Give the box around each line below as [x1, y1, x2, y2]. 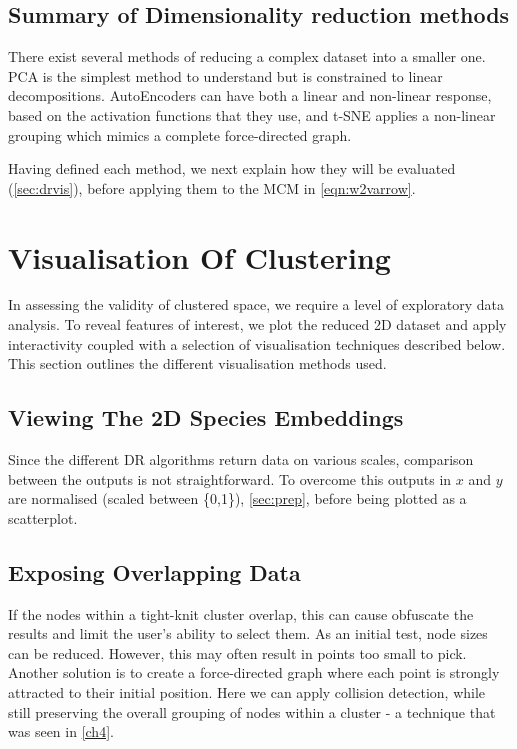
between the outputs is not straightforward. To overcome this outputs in [8, 468, 452, 489]
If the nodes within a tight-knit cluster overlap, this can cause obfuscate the [8, 603, 474, 624]
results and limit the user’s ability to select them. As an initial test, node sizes [8, 623, 488, 644]
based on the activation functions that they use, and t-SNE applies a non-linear [8, 104, 496, 125]
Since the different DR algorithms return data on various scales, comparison [8, 449, 474, 470]
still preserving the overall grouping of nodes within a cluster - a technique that [8, 701, 496, 722]
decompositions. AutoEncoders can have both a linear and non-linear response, [8, 85, 492, 106]
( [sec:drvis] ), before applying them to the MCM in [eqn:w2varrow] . [8, 177, 416, 198]
